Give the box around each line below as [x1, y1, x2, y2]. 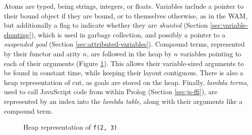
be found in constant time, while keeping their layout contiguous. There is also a [4, 67, 244, 78]
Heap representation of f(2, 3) [23, 122, 118, 132]
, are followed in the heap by [86, 48, 172, 58]
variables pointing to [180, 48, 241, 58]
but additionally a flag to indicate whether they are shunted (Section [4, 20, 208, 30]
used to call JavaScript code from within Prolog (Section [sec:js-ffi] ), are [4, 86, 218, 97]
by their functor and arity [4, 48, 81, 58]
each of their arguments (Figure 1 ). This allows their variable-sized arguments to [4, 58, 244, 68]
